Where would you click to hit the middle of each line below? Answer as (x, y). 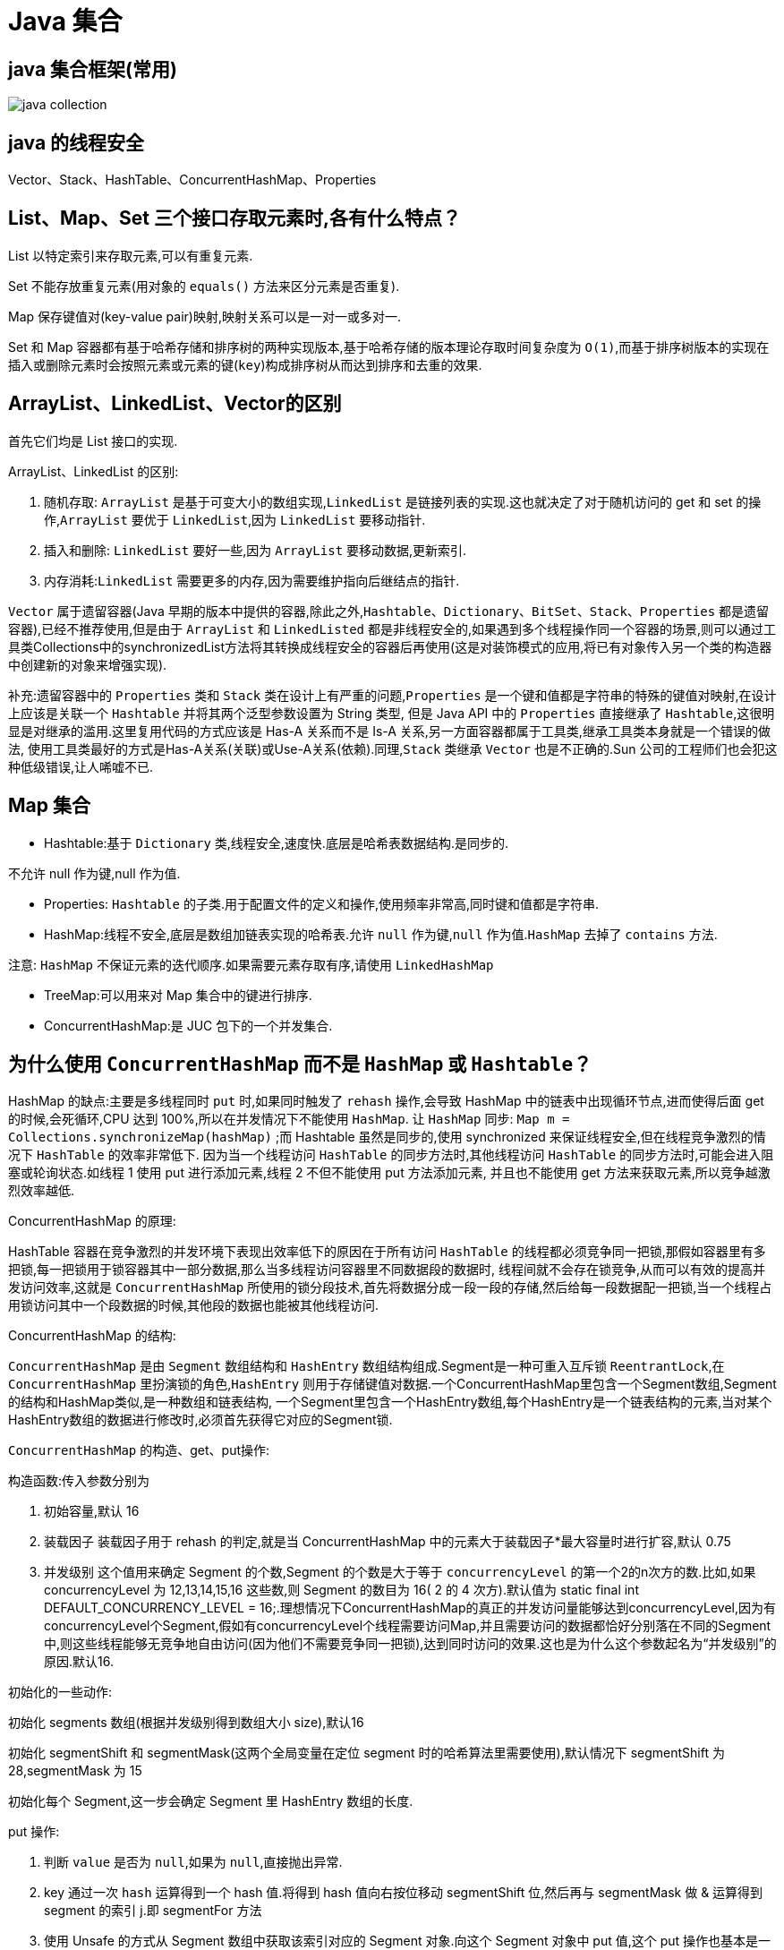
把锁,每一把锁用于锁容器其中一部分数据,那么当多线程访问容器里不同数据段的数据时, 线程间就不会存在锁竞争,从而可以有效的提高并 (387, 1270)
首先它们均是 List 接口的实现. (93, 440)
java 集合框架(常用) (93, 69)
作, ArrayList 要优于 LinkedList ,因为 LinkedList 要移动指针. (235, 519)
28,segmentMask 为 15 (75, 1771)
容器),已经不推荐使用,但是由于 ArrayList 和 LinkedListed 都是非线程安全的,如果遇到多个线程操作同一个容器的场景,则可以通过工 (392, 629)
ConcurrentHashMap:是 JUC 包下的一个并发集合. (188, 1025)
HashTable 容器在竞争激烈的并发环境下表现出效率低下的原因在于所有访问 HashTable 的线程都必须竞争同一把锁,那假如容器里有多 (387, 1252)
